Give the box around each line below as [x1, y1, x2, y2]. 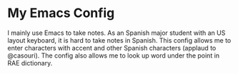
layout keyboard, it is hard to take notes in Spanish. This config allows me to [7, 36, 232, 44]
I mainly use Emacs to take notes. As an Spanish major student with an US [7, 28, 226, 37]
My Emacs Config [7, 5, 115, 21]
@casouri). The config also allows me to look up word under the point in [7, 51, 220, 60]
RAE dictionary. [7, 58, 53, 67]
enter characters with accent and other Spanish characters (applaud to [7, 43, 217, 52]
